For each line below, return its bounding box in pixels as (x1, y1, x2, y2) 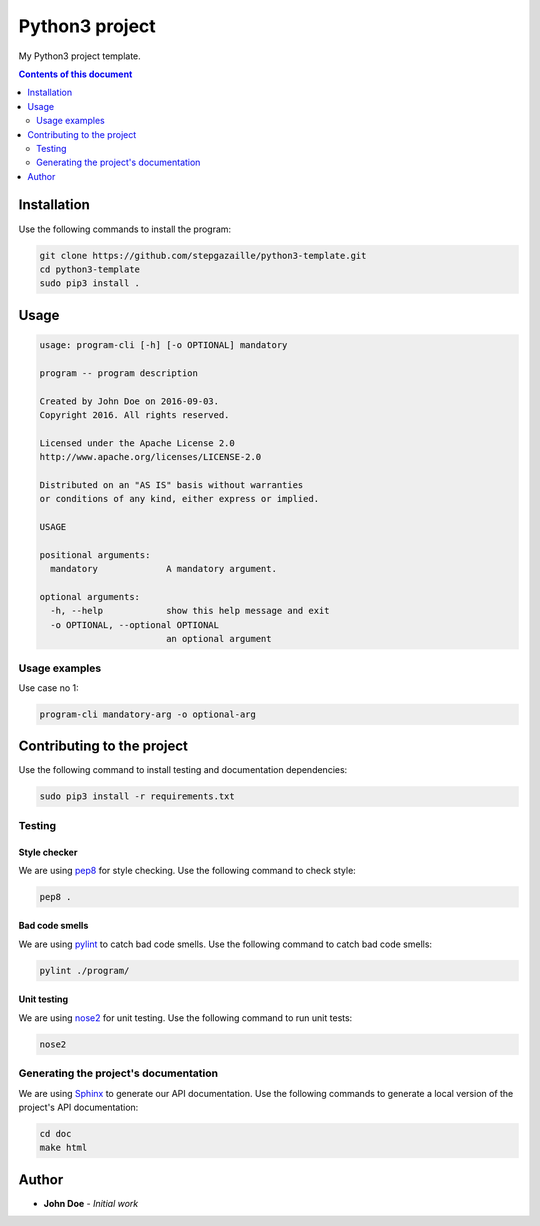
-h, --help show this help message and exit (50, 605, 330, 617)
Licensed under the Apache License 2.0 (39, 437, 235, 449)
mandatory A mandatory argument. (50, 563, 277, 575)
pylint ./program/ (39, 965, 130, 976)
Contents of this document (18, 68, 133, 80)
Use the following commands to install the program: (18, 223, 232, 235)
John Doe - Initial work (43, 1197, 139, 1209)
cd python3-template (39, 263, 140, 275)
